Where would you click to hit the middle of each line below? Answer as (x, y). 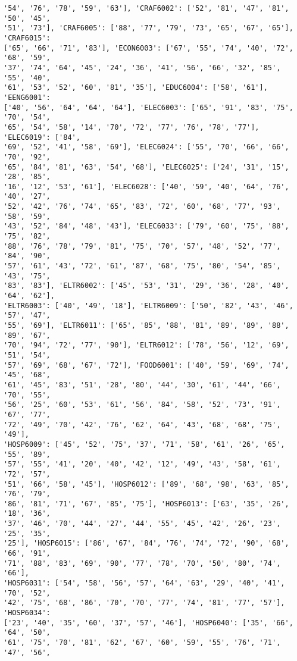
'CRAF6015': (27, 38)
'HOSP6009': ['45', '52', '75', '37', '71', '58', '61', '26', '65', (144, 444)
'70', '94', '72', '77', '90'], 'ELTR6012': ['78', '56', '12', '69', (146, 345)
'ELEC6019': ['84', (42, 137)
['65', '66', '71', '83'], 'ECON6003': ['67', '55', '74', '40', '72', (148, 48)
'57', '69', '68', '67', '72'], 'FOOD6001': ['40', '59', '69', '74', (146, 365)
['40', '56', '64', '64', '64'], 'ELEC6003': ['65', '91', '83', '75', (148, 107)
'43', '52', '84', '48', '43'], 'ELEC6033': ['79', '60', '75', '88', (146, 226)
